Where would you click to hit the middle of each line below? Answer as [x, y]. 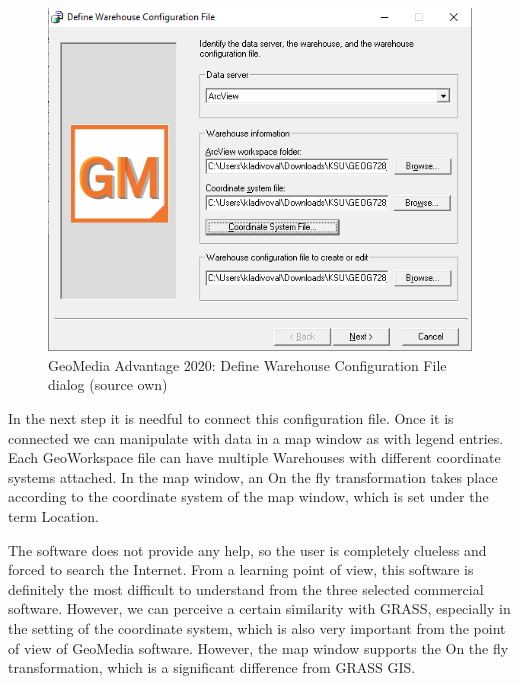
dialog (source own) [108, 384]
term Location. [53, 516]
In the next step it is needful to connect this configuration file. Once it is [231, 418]
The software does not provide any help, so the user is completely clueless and [247, 549]
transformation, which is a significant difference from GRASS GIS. [212, 667]
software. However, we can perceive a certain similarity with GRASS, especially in [259, 608]
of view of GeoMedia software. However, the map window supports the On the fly [258, 647]
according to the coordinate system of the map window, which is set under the [248, 496]
